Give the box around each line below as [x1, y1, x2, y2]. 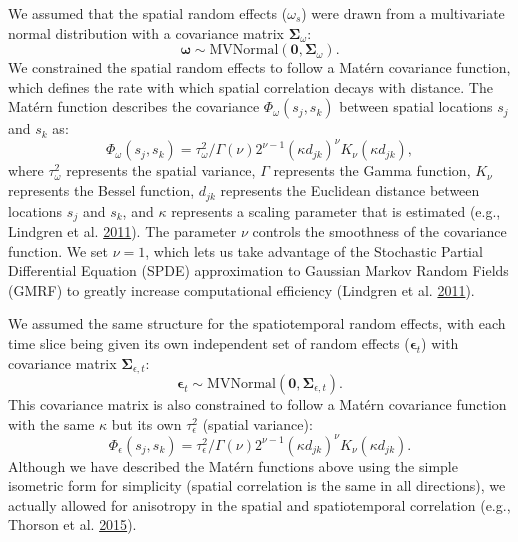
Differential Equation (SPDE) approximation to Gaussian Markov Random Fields [8, 260, 509, 281]
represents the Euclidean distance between [220, 180, 480, 201]
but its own [111, 413, 182, 434]
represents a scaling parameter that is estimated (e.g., [171, 200, 501, 221]
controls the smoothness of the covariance [252, 220, 507, 241]
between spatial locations [339, 96, 493, 117]
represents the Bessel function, [8, 180, 195, 201]
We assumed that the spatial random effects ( [8, 3, 288, 23]
